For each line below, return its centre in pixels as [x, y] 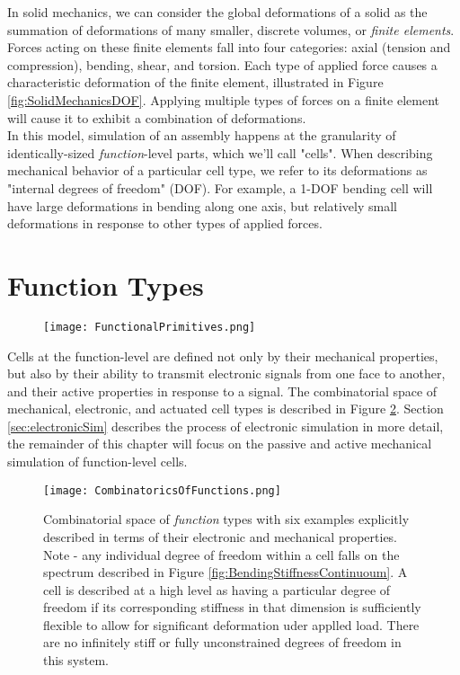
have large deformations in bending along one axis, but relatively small [202, 205]
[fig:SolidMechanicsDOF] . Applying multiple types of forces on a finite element [223, 99]
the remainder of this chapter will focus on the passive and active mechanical [220, 444]
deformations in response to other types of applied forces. [165, 223]
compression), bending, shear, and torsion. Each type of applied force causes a [222, 64]
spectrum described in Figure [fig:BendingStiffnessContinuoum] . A [226, 572]
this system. [76, 660]
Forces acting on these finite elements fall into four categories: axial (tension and [229, 47]
